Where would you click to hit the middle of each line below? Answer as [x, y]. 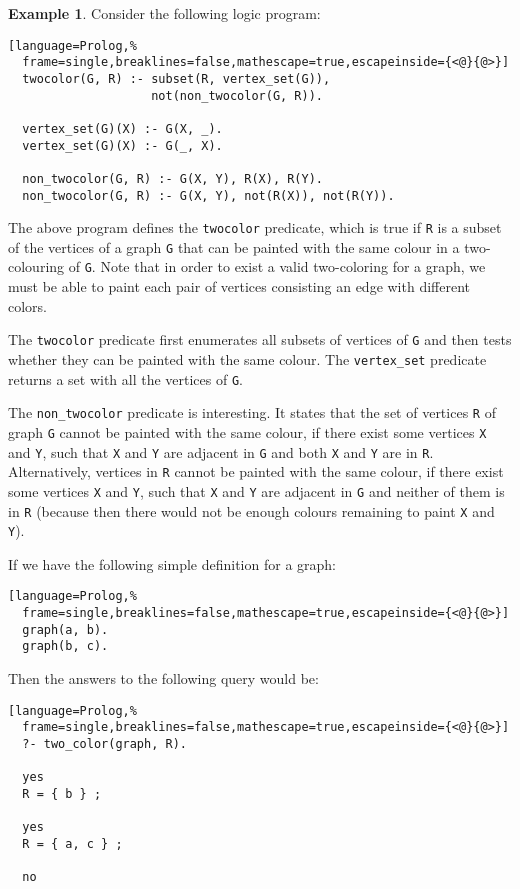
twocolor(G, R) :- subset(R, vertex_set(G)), [176, 78]
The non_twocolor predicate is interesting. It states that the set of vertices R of [252, 412]
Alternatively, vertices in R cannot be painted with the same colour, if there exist [256, 471]
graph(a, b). [65, 629]
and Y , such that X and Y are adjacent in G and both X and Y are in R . [221, 451]
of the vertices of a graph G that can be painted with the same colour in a [234, 246]
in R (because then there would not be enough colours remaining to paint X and [251, 510]
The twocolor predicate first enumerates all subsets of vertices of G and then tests [260, 339]
